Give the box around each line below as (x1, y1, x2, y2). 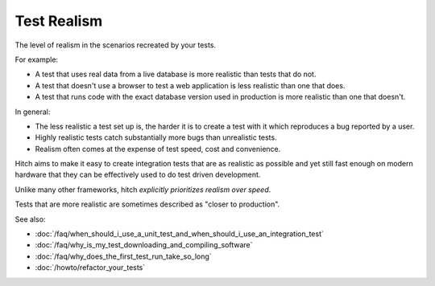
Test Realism (14, 12, 103, 30)
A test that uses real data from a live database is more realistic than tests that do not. (35, 69, 317, 80)
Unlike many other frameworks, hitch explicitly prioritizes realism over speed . (14, 185, 271, 194)
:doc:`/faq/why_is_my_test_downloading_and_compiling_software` (35, 240, 253, 250)
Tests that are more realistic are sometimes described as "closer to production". (14, 199, 280, 209)
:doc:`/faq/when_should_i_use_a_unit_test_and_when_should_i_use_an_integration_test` (35, 229, 324, 239)
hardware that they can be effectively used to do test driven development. (14, 170, 261, 180)
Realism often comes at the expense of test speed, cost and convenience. (35, 144, 281, 153)
